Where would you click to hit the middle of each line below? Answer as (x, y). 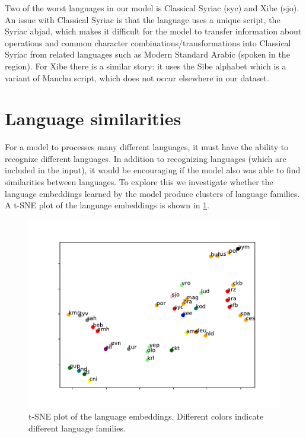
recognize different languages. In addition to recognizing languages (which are (146, 158)
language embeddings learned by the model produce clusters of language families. (152, 193)
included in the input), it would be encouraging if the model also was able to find (153, 170)
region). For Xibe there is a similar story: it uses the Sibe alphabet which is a (146, 66)
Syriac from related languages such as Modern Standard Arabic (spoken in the (147, 54)
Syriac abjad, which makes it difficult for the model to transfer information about (153, 31)
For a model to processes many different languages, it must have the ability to (147, 147)
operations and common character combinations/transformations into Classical (148, 42)
